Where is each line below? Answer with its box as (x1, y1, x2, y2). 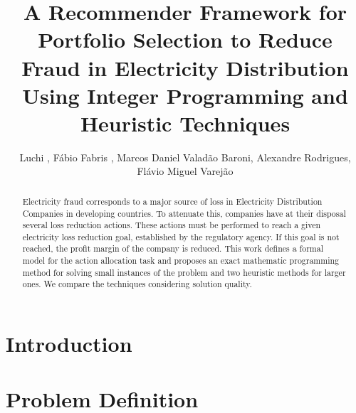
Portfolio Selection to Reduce (38, 25, 333, 54)
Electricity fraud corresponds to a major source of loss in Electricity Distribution (22, 195, 323, 207)
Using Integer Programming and (22, 80, 348, 109)
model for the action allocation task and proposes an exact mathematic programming (22, 254, 340, 267)
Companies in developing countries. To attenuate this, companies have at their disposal (22, 207, 346, 219)
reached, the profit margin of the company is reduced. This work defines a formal (22, 242, 323, 254)
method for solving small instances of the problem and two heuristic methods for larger (22, 266, 346, 278)
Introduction (6, 329, 132, 358)
